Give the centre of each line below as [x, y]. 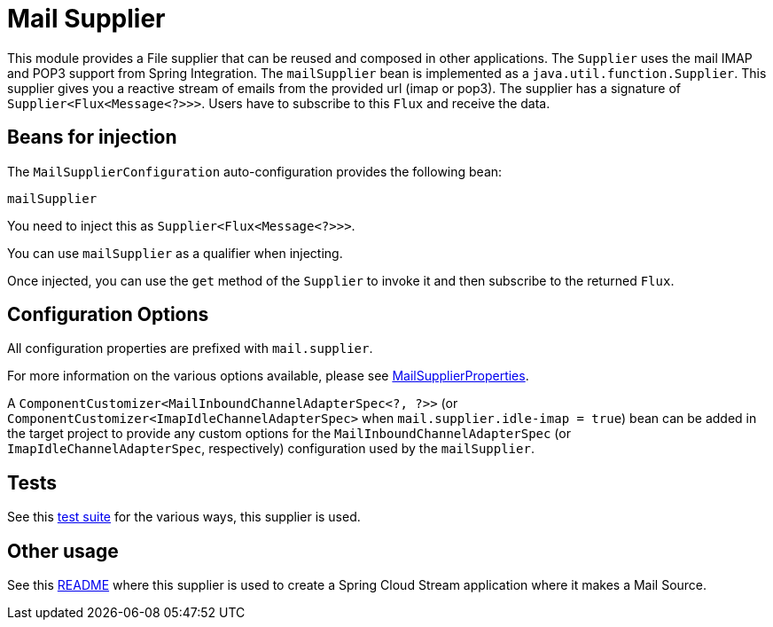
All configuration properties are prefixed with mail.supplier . [190, 349]
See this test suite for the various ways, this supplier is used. [184, 517]
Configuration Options [108, 315]
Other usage [63, 551]
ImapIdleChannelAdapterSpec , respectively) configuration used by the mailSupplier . [271, 449]
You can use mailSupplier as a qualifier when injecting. [175, 253]
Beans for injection [92, 137]
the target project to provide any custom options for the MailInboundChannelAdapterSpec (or [289, 434]
